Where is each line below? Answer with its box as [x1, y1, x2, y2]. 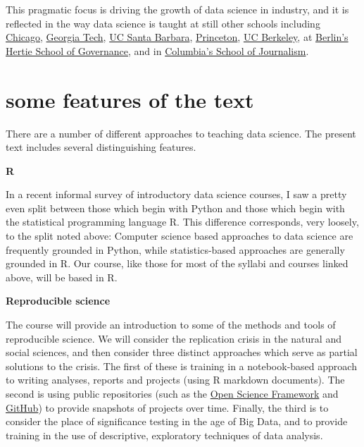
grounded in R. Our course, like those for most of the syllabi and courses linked [6, 256, 349, 271]
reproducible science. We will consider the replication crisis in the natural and [6, 331, 341, 345]
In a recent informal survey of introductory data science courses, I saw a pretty [6, 187, 347, 202]
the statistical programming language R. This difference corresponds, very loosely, [6, 214, 359, 229]
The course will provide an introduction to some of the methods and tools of [6, 317, 336, 332]
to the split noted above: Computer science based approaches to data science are [6, 228, 353, 243]
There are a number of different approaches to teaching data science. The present [6, 125, 356, 140]
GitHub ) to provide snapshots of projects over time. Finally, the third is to [6, 400, 329, 415]
